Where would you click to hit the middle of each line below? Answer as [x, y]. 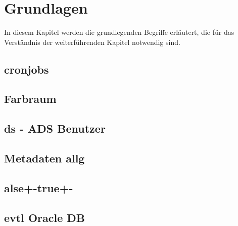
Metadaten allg [44, 158]
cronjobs [27, 69]
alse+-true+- [39, 187]
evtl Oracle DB [45, 217]
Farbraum [30, 99]
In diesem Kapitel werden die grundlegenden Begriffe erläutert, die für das [119, 32]
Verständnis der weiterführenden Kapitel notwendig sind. [92, 42]
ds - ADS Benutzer [55, 128]
